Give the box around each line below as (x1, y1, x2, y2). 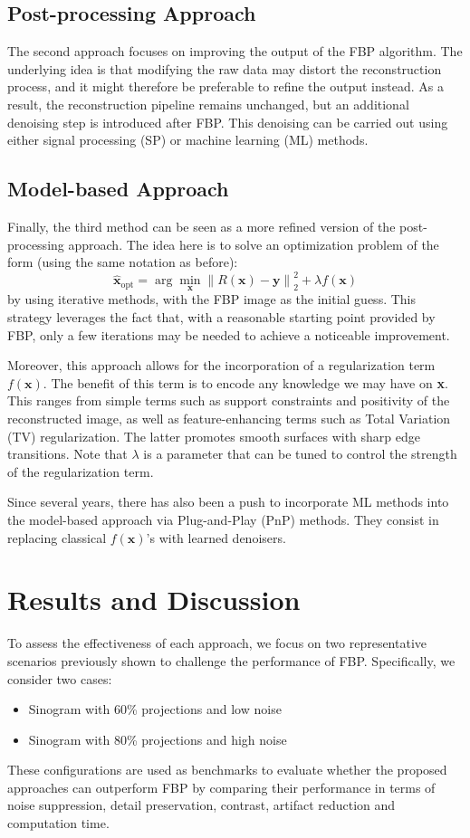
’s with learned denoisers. (146, 528, 286, 547)
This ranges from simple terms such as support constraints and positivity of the (7, 391, 450, 410)
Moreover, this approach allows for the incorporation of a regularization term (7, 356, 436, 375)
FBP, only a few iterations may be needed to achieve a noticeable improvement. (7, 325, 450, 344)
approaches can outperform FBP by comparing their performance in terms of (7, 777, 436, 796)
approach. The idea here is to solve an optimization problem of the (68, 234, 439, 253)
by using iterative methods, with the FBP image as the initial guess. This (7, 290, 417, 309)
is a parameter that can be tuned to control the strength (143, 444, 457, 463)
